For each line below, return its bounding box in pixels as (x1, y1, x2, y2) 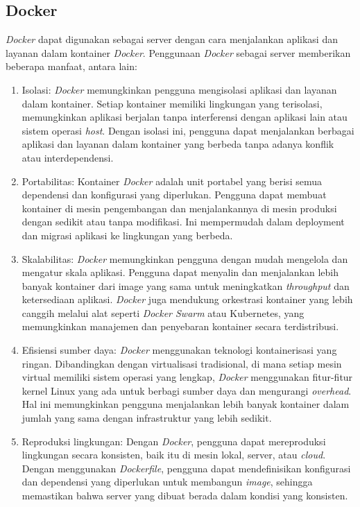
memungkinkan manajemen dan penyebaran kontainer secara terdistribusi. (22, 319, 339, 334)
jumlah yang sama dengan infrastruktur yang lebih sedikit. (22, 411, 272, 425)
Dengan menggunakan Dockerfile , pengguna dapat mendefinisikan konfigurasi (22, 461, 351, 475)
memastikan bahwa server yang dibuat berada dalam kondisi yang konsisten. (22, 488, 348, 503)
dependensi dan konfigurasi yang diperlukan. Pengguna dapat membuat (22, 187, 327, 202)
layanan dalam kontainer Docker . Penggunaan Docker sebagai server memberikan (6, 45, 351, 60)
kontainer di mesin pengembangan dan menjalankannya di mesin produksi (22, 200, 337, 215)
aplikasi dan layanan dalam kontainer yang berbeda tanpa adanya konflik (22, 137, 334, 151)
